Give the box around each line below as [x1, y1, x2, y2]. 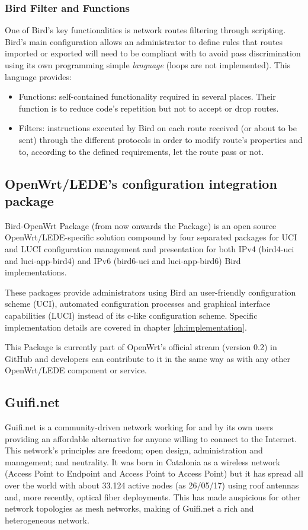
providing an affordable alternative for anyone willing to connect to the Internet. [5, 432, 297, 445]
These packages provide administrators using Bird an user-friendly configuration [5, 285, 296, 298]
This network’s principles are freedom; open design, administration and [5, 444, 263, 456]
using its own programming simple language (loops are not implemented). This [5, 59, 291, 71]
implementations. [5, 266, 67, 278]
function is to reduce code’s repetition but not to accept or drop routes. [18, 101, 279, 114]
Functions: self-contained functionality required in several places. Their [18, 90, 276, 103]
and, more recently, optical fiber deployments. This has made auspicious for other [5, 490, 301, 503]
